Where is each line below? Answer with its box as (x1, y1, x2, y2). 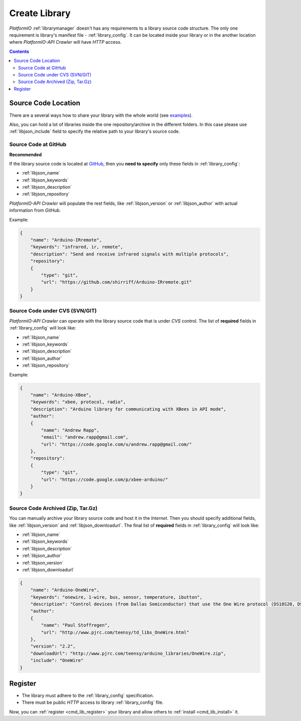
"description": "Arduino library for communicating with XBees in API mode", (30, 406, 227, 412)
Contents (9, 48, 30, 54)
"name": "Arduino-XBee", (30, 392, 92, 397)
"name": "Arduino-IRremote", (30, 237, 102, 243)
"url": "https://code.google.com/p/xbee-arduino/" (41, 476, 168, 483)
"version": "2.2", (30, 644, 76, 649)
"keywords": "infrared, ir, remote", (30, 244, 123, 250)
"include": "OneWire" (30, 658, 84, 664)
